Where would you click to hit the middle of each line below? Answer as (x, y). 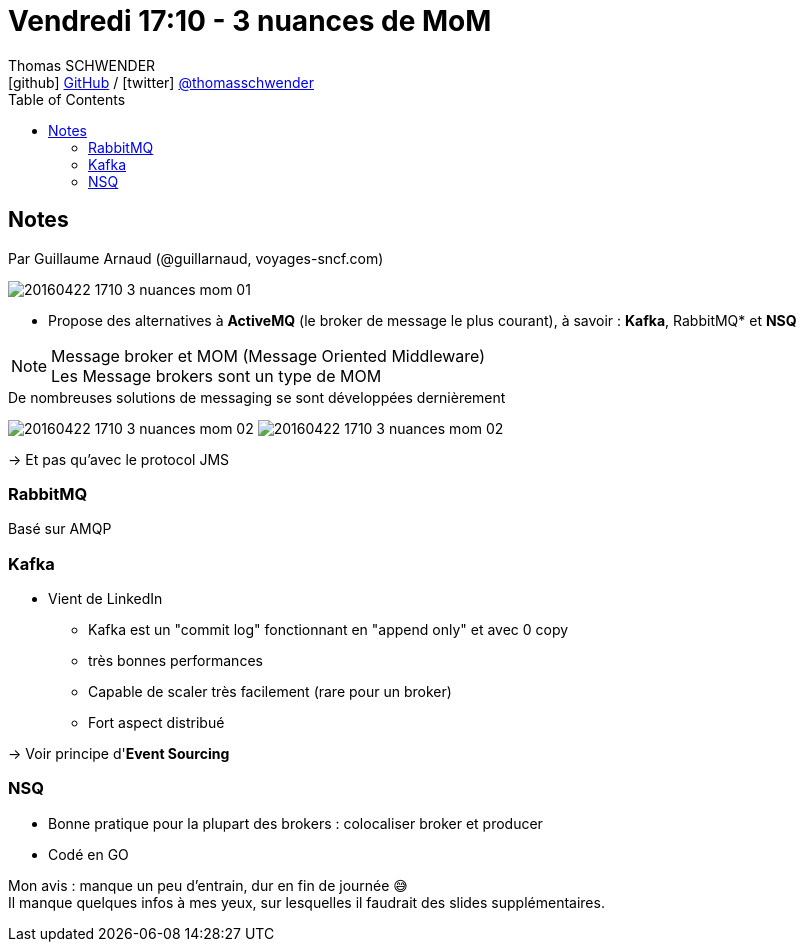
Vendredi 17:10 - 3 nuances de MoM (250, 21)
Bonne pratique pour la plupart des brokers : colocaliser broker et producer (295, 823)
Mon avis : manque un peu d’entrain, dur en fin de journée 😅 (208, 885)
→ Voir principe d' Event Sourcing (119, 754)
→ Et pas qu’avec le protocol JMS (119, 459)
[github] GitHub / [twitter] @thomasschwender (161, 82)
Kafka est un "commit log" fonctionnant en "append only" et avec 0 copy (328, 630)
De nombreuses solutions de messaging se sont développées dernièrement (257, 397)
